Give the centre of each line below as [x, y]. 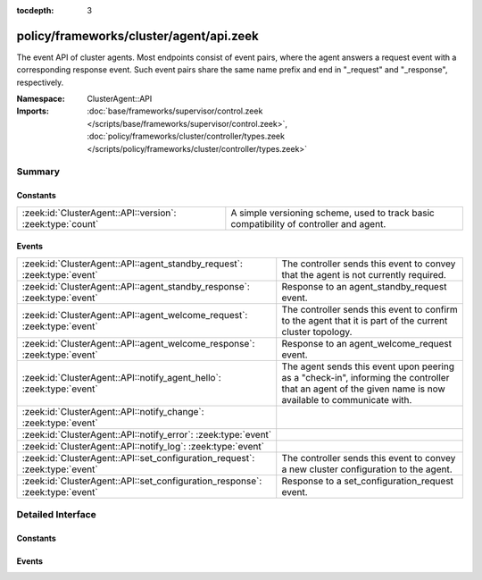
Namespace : [41, 99]
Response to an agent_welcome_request [367, 343]
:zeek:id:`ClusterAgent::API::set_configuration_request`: [138, 458]
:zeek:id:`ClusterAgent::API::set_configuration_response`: [142, 481]
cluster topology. [317, 332]
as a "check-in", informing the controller [366, 377]
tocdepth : [35, 10]
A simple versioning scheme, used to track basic [332, 213]
